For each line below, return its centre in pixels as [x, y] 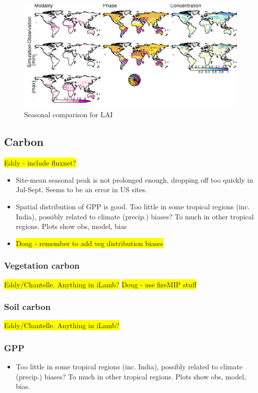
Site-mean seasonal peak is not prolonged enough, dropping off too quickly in [135, 179]
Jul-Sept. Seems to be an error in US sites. [81, 189]
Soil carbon [27, 307]
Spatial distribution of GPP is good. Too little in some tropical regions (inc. [133, 206]
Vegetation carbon [42, 265]
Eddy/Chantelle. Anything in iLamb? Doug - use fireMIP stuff [100, 284]
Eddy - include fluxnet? [40, 163]
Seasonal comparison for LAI [69, 114]
